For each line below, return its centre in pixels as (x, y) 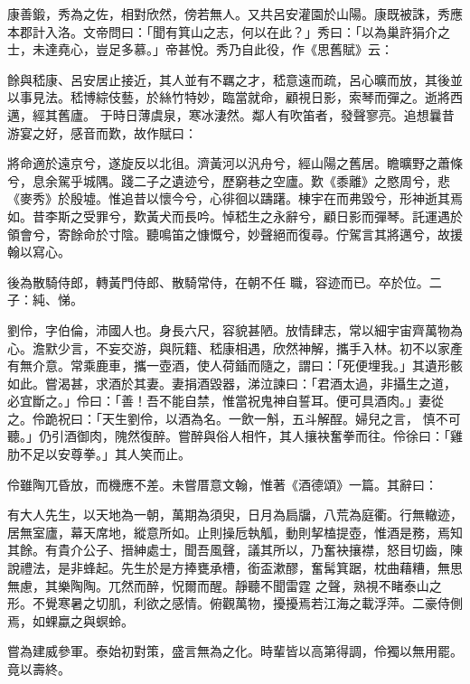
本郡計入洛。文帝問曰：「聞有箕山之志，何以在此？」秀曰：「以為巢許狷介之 (229, 31)
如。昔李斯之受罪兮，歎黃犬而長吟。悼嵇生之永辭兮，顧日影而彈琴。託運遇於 (235, 216)
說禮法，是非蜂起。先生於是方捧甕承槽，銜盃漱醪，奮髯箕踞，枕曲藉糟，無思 (235, 568)
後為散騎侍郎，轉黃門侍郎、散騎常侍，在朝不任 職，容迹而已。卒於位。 (218, 281)
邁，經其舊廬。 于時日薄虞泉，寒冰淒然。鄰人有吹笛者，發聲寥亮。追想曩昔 (231, 114)
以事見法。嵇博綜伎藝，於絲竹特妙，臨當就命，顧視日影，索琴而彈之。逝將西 (235, 97)
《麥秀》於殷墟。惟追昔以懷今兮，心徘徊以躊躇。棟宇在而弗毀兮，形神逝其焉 (235, 198)
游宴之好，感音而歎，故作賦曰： (102, 132)
